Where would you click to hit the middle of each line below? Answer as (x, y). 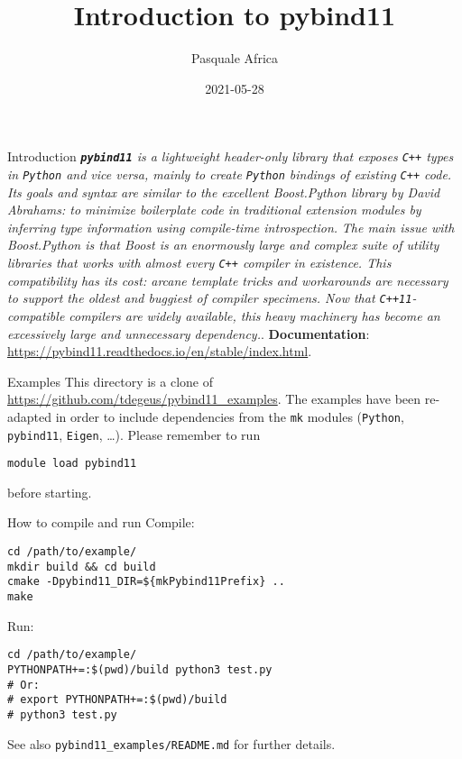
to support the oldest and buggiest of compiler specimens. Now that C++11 (210, 298)
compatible (36, 315)
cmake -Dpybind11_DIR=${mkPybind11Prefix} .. (146, 582)
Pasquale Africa (235, 58)
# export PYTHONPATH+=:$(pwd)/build (117, 700)
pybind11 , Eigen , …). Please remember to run (134, 434)
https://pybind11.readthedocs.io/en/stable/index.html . (160, 351)
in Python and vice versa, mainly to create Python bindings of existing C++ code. (230, 174)
